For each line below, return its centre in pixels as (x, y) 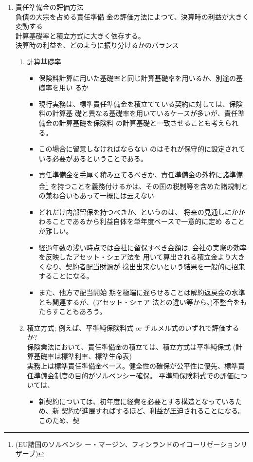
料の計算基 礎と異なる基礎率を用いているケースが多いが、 (131, 113)
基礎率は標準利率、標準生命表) (83, 356)
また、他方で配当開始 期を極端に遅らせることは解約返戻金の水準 (142, 292)
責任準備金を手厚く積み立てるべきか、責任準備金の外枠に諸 (134, 175)
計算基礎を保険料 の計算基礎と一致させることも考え (142, 122)
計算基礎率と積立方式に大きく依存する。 (80, 35)
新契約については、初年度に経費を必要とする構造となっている (137, 401)
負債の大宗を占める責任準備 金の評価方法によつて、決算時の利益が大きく (132, 16)
